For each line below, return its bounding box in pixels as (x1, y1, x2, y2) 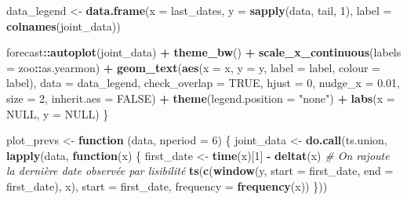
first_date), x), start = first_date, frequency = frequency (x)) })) (6, 177, 328, 194)
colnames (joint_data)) (6, 17, 121, 34)
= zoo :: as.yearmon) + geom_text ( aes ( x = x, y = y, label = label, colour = (6, 59, 380, 75)
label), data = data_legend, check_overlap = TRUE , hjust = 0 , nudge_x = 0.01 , (6, 75, 400, 91)
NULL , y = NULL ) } (6, 105, 109, 122)
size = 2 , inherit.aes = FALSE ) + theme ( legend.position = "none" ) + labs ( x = (6, 89, 395, 106)
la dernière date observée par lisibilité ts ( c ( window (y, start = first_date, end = (6, 162, 394, 179)
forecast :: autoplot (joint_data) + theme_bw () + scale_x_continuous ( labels (6, 44, 402, 60)
